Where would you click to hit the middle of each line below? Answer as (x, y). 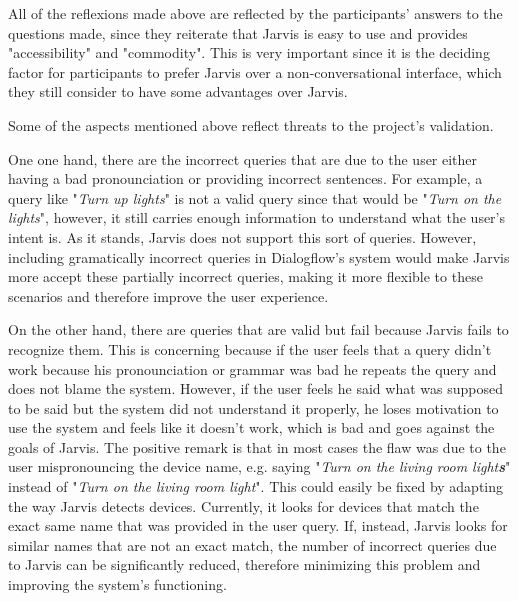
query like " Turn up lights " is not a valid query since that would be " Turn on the (255, 197)
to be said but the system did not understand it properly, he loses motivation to (253, 407)
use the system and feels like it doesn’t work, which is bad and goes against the (251, 427)
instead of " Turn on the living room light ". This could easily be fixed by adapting (256, 486)
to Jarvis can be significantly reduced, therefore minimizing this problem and (244, 564)
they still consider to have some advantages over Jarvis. (178, 91)
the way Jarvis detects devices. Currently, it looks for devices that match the (243, 505)
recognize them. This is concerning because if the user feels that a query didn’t (250, 348)
